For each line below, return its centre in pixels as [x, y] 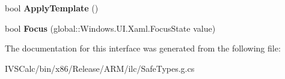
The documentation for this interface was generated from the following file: [143, 48]
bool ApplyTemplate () [52, 8]
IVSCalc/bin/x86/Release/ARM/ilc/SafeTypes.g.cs [100, 68]
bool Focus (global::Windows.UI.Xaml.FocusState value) [110, 28]
